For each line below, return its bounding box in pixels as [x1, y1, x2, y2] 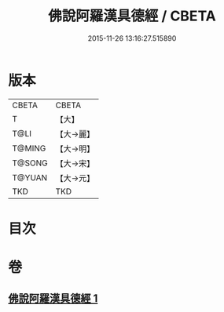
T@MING [12, 143, 46, 154]
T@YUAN [12, 172, 48, 183]
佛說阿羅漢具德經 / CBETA [48, 7, 216, 25]
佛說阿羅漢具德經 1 [8, 292, 98, 306]
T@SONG [12, 158, 49, 169]
